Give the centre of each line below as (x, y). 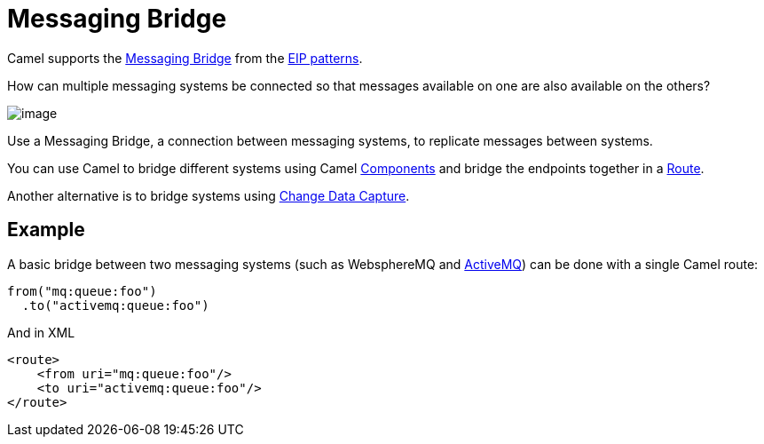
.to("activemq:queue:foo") (115, 305)
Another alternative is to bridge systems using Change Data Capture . (209, 195)
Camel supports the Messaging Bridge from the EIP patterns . (185, 58)
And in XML (41, 332)
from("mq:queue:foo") (82, 291)
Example (46, 230)
